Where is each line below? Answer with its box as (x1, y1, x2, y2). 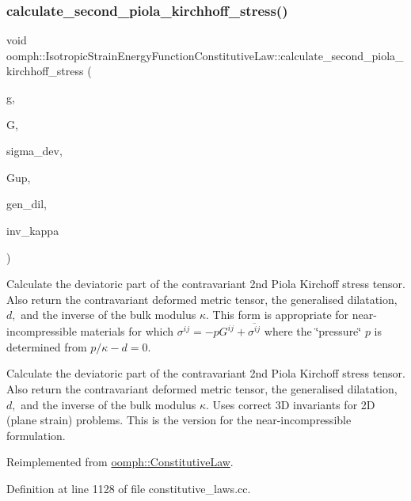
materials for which (80, 323, 174, 340)
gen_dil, (6, 195, 47, 212)
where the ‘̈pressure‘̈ (264, 323, 362, 340)
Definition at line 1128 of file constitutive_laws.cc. (6, 480, 251, 496)
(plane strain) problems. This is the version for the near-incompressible (6, 412, 352, 428)
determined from (6, 338, 87, 355)
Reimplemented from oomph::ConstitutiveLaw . (6, 454, 234, 470)
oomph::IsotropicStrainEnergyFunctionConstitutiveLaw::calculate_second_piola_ (6, 47, 404, 63)
